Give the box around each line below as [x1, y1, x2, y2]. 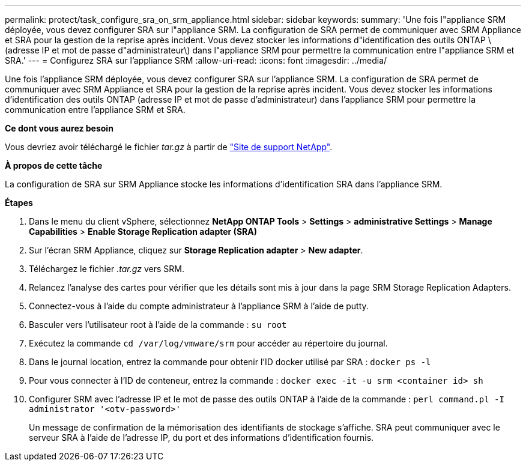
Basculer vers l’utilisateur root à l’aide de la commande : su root [29, 319, 287, 330]
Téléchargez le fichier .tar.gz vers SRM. [29, 264, 184, 274]
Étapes [5, 198, 33, 208]
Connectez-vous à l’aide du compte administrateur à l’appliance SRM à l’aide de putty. [29, 301, 369, 311]
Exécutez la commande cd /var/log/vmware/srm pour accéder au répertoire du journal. [29, 338, 388, 348]
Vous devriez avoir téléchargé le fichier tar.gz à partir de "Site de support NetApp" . [5, 142, 333, 152]
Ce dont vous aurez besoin [5, 123, 113, 133]
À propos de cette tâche [5, 160, 103, 171]
